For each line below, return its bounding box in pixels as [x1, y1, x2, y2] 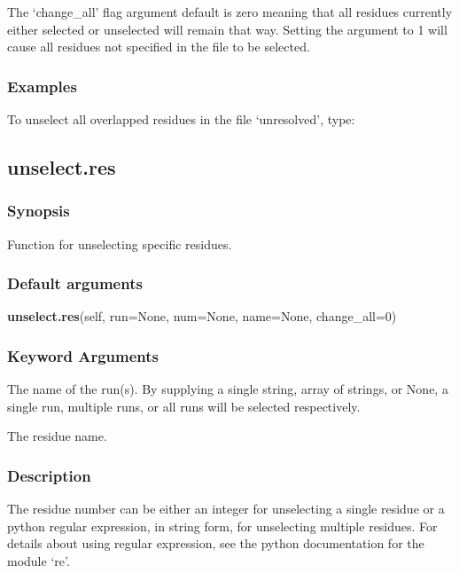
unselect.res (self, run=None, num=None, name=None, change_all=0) [7, 307, 397, 326]
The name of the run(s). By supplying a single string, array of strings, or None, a [7, 380, 448, 398]
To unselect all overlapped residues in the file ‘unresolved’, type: [7, 110, 355, 128]
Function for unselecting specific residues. [7, 234, 232, 253]
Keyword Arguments [7, 344, 159, 366]
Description [7, 464, 91, 486]
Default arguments [7, 272, 143, 294]
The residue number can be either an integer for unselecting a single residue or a [7, 499, 445, 518]
